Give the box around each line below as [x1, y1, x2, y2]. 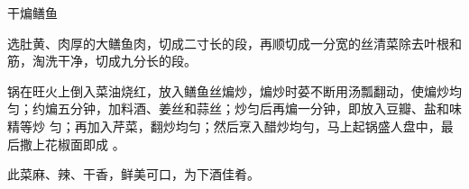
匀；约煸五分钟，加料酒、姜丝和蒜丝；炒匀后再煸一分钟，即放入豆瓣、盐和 [7, 99, 449, 118]
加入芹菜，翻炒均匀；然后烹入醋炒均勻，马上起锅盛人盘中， [87, 116, 441, 135]
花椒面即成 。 [44, 134, 125, 153]
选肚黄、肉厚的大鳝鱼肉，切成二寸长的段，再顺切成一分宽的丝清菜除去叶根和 [7, 33, 462, 52]
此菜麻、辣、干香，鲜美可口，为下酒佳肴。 [7, 165, 260, 184]
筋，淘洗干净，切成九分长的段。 [7, 51, 197, 70]
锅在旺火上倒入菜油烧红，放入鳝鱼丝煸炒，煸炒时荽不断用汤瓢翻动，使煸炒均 [7, 81, 462, 100]
